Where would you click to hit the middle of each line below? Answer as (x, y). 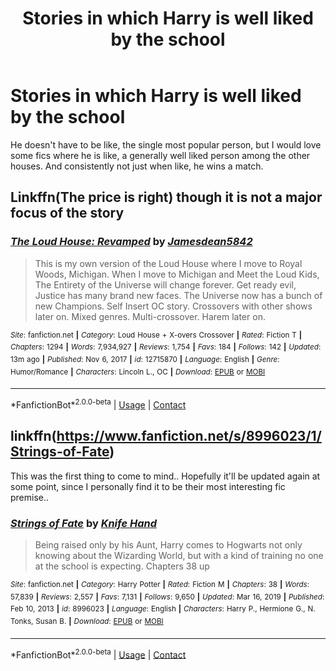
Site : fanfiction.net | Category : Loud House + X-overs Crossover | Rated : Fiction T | (156, 335)
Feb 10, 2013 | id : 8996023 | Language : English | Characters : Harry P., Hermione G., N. (163, 609)
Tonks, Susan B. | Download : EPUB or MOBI (87, 621)
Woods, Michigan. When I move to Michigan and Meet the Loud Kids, (177, 274)
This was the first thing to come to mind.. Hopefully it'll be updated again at (165, 476)
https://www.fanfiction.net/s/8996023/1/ (189, 436)
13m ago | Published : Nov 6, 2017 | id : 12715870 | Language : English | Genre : (145, 359)
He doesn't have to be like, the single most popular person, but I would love (166, 144)
